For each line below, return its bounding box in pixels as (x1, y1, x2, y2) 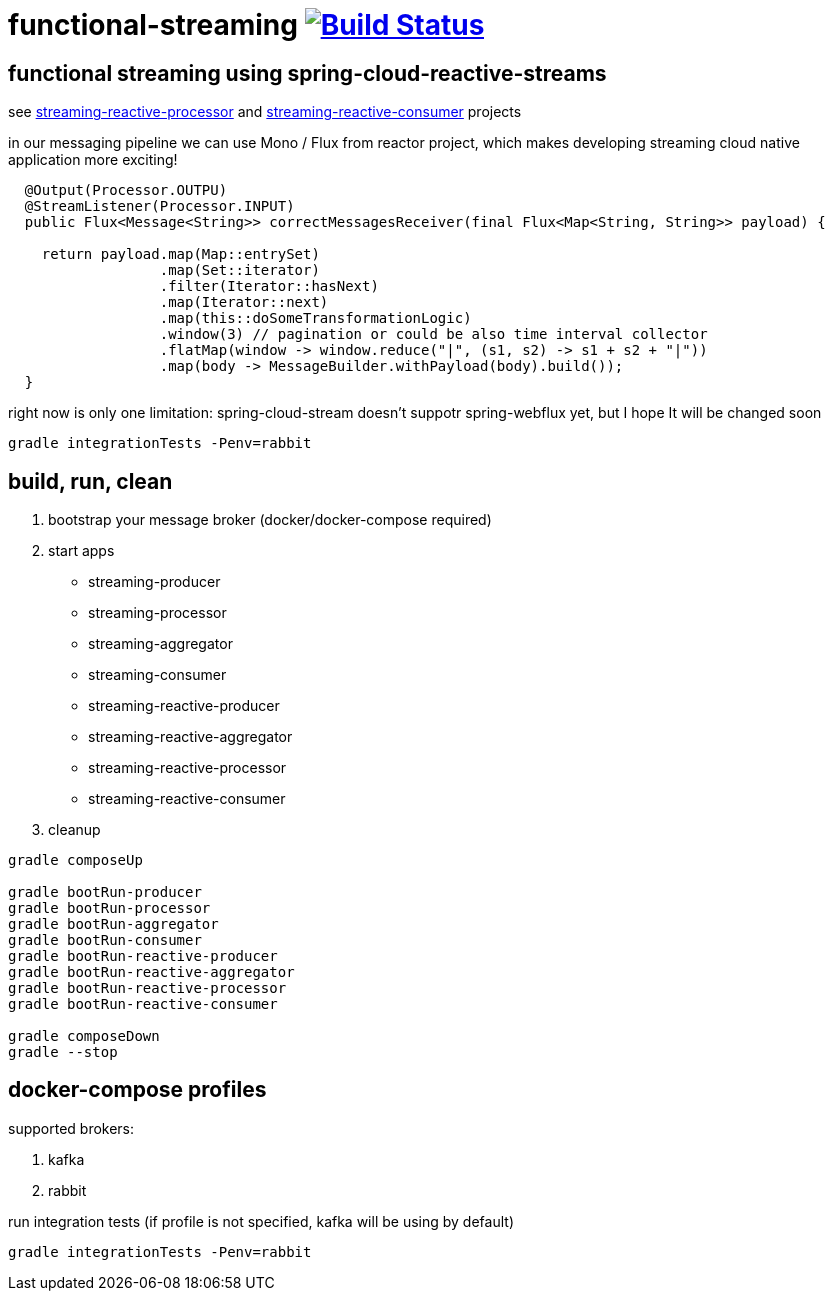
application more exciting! (8, 151, 178, 169)
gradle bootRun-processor (8, 900, 211, 917)
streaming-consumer (88, 666, 227, 684)
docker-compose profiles (8, 1077, 267, 1103)
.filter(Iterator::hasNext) (159, 278, 379, 295)
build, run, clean (8, 468, 173, 494)
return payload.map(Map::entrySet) (41, 246, 320, 263)
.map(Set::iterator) (159, 262, 320, 279)
